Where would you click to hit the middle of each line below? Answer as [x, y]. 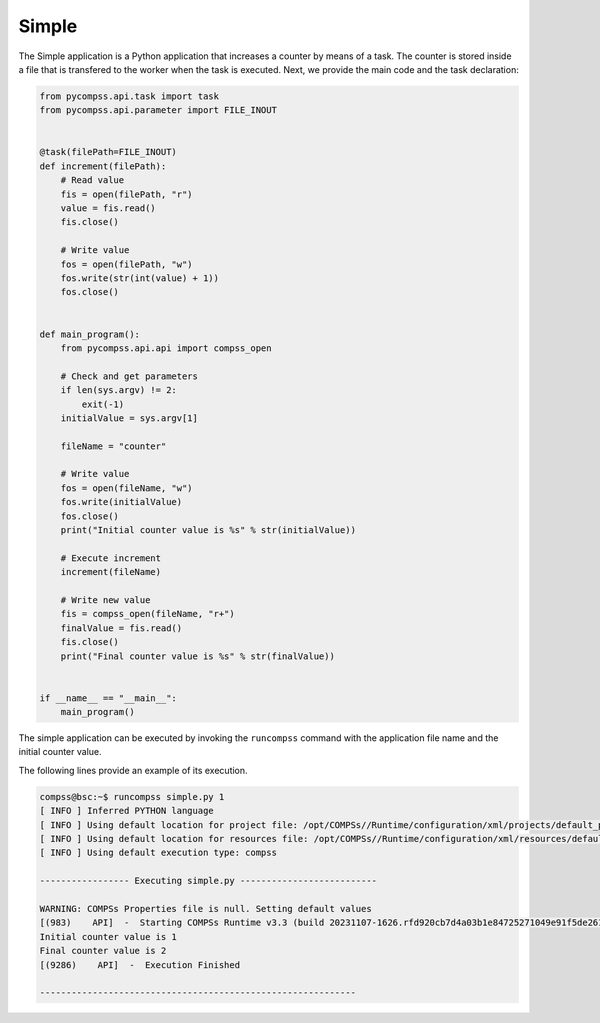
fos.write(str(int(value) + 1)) [140, 278]
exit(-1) [103, 404]
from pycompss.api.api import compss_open [166, 348]
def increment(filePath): [103, 166]
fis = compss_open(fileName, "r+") [147, 614]
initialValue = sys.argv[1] [129, 418]
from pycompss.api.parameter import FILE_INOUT [158, 110]
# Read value [92, 180]
